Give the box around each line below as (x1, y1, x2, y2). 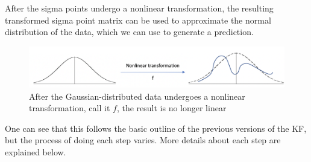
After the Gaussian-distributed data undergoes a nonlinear (29, 89, 245, 102)
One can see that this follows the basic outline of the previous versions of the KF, (5, 121, 307, 134)
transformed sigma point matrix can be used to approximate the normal (5, 13, 271, 26)
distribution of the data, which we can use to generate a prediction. (5, 25, 254, 38)
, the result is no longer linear (116, 102, 227, 114)
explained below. (5, 146, 66, 158)
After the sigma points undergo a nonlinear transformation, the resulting (5, 2, 274, 14)
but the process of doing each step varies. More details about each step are (5, 134, 281, 146)
